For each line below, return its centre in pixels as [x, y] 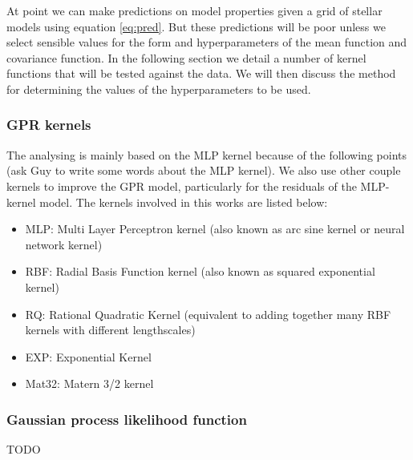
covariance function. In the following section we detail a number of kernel [186, 57]
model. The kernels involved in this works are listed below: [184, 202]
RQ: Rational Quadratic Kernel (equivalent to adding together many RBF [208, 314]
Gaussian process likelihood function [127, 419]
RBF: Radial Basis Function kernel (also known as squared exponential [200, 271]
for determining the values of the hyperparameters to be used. [159, 89]
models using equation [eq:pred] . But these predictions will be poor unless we [196, 26]
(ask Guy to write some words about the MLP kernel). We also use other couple [204, 170]
